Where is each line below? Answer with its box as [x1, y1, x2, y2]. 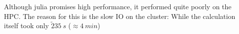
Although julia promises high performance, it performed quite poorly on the [4, 1, 232, 11]
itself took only [4, 20, 49, 31]
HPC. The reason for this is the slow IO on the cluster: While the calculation [4, 11, 236, 21]
